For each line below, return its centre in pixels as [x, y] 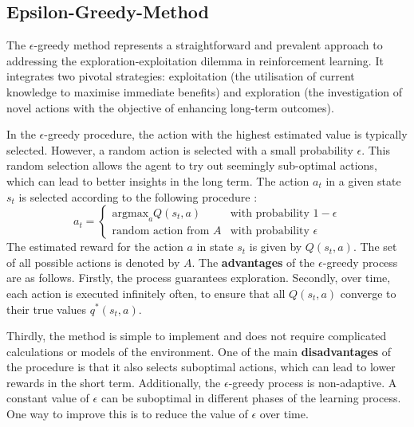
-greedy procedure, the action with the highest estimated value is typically [226, 134]
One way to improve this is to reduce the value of [127, 414]
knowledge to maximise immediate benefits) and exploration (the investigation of [205, 91]
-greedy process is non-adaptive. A [313, 382]
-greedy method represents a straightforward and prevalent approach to [208, 45]
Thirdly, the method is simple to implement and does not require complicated [197, 336]
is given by [276, 247]
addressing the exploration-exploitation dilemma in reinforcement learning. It [195, 60]
